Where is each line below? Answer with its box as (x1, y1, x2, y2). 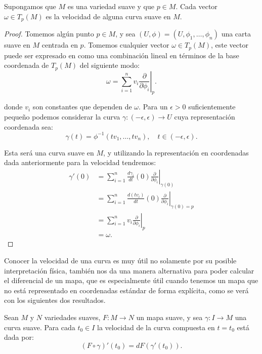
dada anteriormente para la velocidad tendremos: (4, 157, 156, 168)
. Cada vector (176, 1, 217, 11)
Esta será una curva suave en (4, 147, 94, 158)
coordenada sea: (4, 121, 53, 132)
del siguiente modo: (79, 60, 140, 70)
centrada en (41, 40, 78, 50)
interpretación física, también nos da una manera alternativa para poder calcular (4, 265, 254, 276)
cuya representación (174, 111, 235, 122)
